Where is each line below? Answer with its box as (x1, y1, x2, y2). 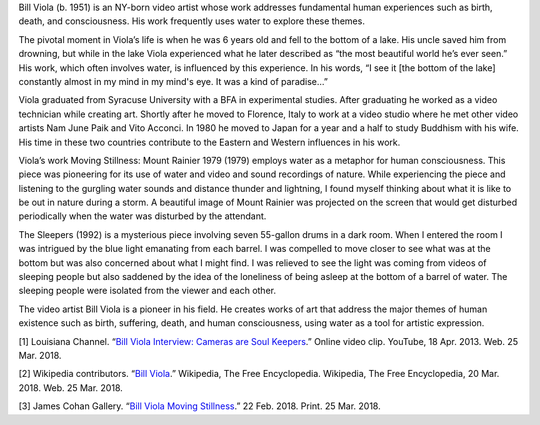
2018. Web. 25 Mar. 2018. (18, 381, 124, 394)
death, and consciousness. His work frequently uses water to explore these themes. (18, 15, 365, 27)
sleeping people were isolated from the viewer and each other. (18, 285, 277, 297)
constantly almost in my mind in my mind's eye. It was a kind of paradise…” (18, 75, 329, 87)
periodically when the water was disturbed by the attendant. (18, 210, 267, 222)
